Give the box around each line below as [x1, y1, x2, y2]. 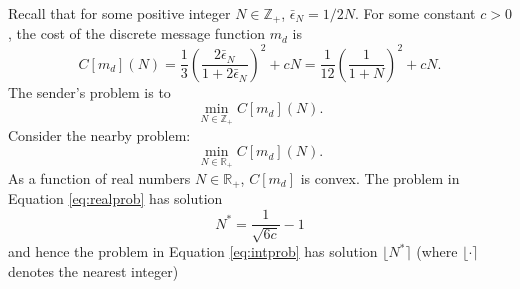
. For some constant [355, 3, 476, 23]
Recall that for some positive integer [8, 3, 231, 23]
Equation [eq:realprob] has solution [8, 188, 223, 209]
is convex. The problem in [300, 167, 460, 188]
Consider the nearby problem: [8, 124, 191, 145]
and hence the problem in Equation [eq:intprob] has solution [8, 241, 378, 262]
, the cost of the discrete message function [8, 23, 265, 44]
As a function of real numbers [8, 167, 191, 188]
